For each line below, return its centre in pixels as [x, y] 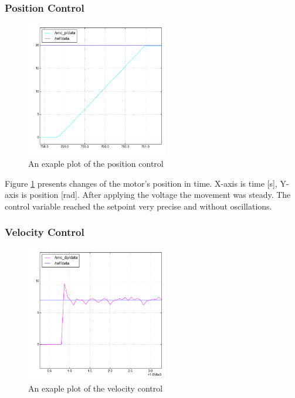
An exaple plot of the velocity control [96, 388]
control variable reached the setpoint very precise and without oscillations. [138, 206]
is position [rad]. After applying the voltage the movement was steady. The [156, 195]
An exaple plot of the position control [96, 164]
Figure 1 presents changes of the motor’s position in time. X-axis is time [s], [141, 183]
